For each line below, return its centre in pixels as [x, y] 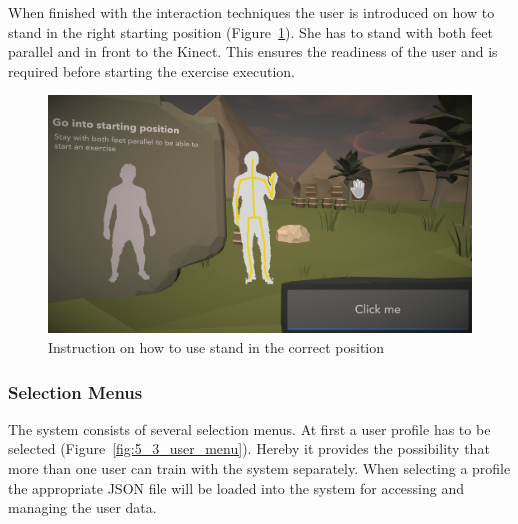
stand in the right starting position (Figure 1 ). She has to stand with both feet [250, 31]
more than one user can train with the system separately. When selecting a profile [259, 468]
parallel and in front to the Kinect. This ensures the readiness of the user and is [253, 51]
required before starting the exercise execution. [151, 70]
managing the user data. [82, 507]
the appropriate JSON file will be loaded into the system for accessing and [236, 487]
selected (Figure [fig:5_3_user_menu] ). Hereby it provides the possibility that [249, 448]
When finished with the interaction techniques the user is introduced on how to [251, 12]
